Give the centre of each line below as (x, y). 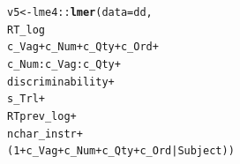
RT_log (26, 30)
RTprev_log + (42, 116)
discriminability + (61, 82)
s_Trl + (26, 99)
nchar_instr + (45, 134)
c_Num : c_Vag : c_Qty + (64, 64)
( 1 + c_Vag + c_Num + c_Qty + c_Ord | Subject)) (121, 151)
